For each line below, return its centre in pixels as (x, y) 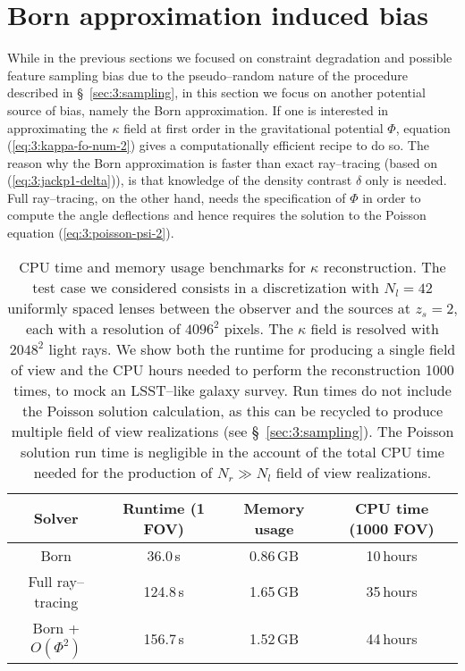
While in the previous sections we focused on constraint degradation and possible (230, 58)
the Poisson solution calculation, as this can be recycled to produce (232, 410)
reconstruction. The (385, 266)
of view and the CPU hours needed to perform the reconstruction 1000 (232, 369)
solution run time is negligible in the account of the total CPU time (232, 451)
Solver (56, 518)
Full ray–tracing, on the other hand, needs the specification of (177, 197)
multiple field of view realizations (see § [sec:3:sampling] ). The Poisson (232, 431)
